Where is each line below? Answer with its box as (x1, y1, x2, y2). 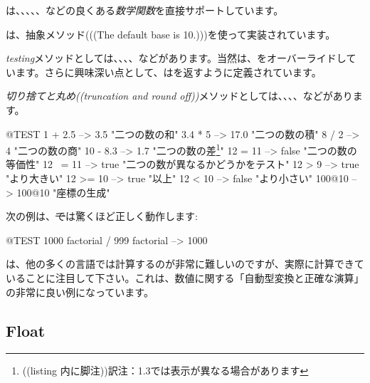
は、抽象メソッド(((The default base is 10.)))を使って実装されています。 (6, 26, 336, 41)
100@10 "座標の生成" (16, 184, 110, 199)
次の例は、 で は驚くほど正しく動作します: (6, 209, 198, 224)
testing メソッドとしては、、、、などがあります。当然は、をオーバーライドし (6, 51, 347, 65)
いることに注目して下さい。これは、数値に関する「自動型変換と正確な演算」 (6, 270, 364, 285)
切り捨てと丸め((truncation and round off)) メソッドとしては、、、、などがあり (6, 88, 353, 103)
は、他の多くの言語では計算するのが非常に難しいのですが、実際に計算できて (6, 256, 364, 271)
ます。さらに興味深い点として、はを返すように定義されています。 (15, 64, 322, 79)
